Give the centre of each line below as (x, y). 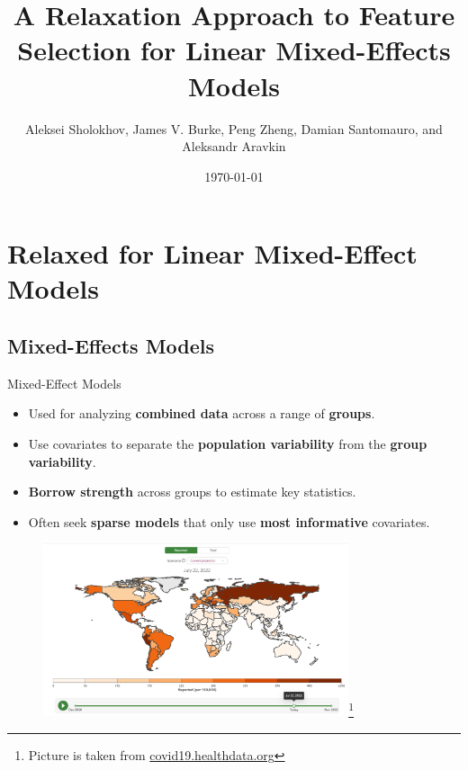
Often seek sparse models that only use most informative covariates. (229, 521)
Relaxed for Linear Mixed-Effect (212, 253)
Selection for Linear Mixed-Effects (234, 50)
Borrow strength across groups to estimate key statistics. (192, 492)
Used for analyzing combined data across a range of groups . (202, 413)
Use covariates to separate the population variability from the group (228, 444)
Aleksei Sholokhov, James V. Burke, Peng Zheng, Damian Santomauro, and (234, 128)
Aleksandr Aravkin (234, 146)
